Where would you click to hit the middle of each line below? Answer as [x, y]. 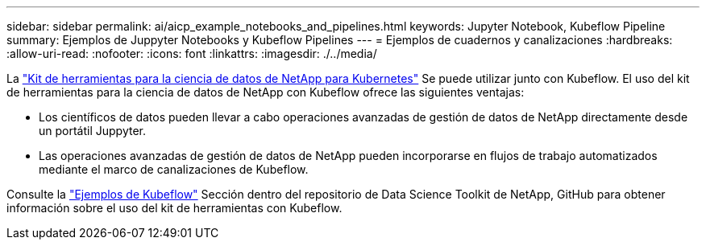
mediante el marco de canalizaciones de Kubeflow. [174, 169]
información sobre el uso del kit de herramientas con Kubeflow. [174, 208]
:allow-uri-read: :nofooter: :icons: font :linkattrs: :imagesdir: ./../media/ [192, 53]
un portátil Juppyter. [92, 131]
